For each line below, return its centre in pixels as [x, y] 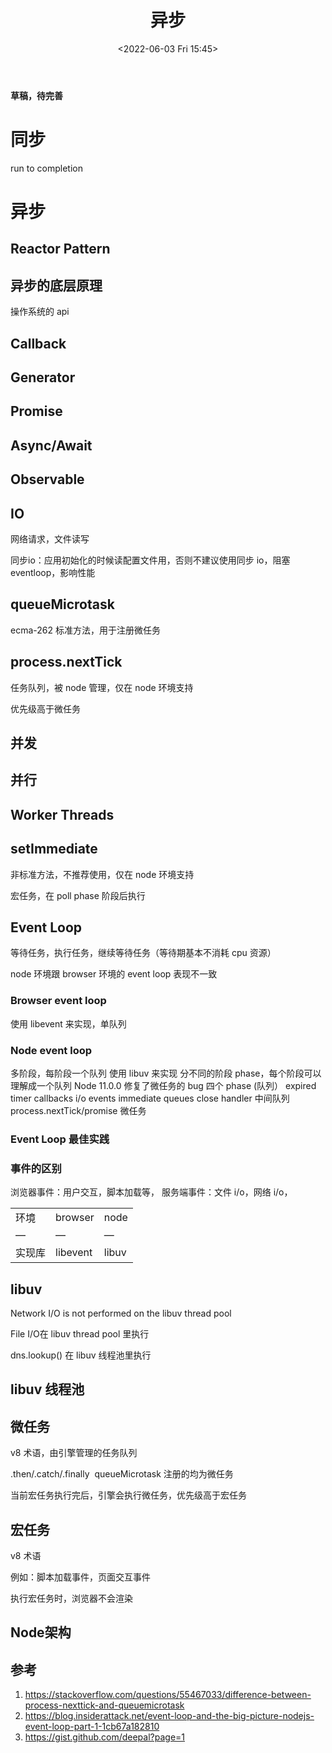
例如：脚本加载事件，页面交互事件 [80, 1577]
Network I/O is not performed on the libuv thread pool [121, 1313]
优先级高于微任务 [45, 708]
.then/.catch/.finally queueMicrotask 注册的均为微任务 [122, 1474]
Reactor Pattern [60, 249]
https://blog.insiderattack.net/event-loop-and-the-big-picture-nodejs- [169, 1716]
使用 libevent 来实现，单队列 [68, 1023]
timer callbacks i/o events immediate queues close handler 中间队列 [150, 1098]
